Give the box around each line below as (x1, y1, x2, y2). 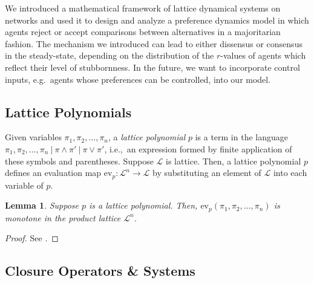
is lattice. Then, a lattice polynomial (165, 154, 301, 167)
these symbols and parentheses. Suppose (5, 154, 154, 167)
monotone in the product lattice (5, 211, 121, 224)
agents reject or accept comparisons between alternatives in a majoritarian (5, 25, 281, 38)
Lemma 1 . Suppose (5, 199, 79, 212)
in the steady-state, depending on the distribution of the (5, 49, 214, 62)
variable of (5, 178, 44, 191)
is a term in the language (195, 131, 288, 143)
